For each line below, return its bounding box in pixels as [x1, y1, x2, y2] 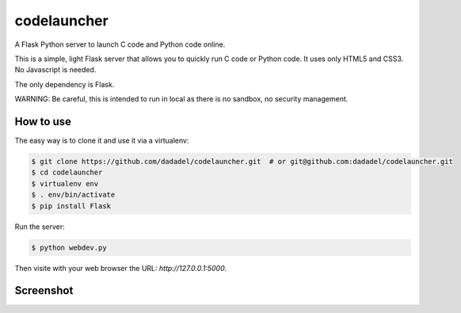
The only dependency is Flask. [14, 79, 115, 89]
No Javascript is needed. [14, 65, 97, 74]
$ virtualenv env [31, 179, 99, 188]
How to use [14, 115, 71, 128]
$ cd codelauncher [31, 168, 103, 177]
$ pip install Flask [31, 201, 111, 210]
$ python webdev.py [31, 242, 107, 252]
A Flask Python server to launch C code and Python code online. [14, 40, 226, 49]
